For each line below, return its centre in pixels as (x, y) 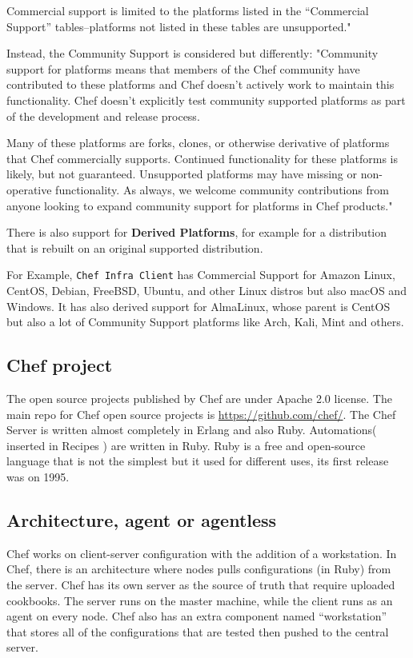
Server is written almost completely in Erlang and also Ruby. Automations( (192, 430)
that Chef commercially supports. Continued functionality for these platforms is (202, 158)
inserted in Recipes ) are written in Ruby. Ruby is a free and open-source (186, 445)
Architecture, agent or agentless (142, 519)
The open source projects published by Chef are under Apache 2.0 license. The (199, 398)
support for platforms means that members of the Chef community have (183, 68)
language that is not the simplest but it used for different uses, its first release (198, 461)
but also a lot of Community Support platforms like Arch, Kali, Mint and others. (205, 322)
